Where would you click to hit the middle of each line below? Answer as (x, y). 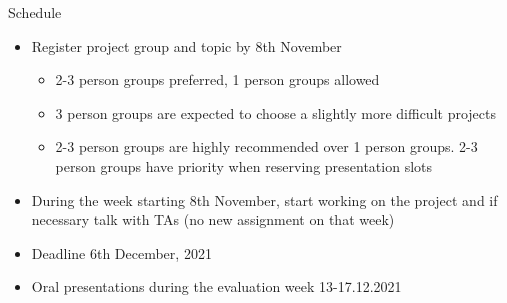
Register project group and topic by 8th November (186, 45)
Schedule (35, 12)
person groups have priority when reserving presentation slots (244, 165)
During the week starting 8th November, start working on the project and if (264, 199)
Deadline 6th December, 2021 (121, 252)
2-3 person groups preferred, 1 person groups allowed (217, 79)
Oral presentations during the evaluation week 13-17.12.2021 (216, 286)
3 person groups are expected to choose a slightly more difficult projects (275, 112)
